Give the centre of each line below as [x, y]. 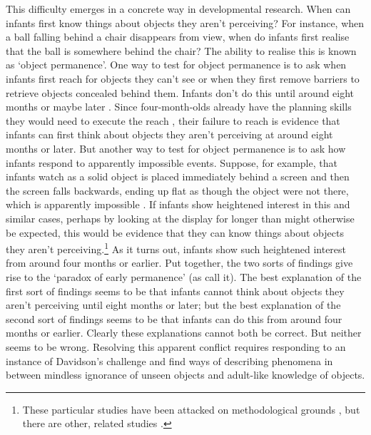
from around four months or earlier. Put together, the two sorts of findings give [179, 263]
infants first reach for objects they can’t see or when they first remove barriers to [183, 78]
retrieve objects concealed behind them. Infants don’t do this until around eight [180, 92]
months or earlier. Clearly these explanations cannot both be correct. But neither [184, 333]
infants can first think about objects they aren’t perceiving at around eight [169, 134]
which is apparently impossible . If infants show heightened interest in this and [178, 204]
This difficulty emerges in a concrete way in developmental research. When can [178, 9]
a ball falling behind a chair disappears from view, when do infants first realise [178, 37]
